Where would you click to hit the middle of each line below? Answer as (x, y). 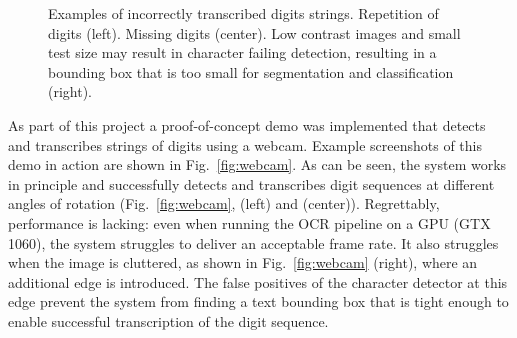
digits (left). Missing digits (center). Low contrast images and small (254, 32)
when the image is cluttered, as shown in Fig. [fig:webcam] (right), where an (243, 262)
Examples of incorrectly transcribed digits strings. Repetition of (243, 13)
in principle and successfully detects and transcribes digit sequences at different (251, 183)
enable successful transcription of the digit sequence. (168, 320)
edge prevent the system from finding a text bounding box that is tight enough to (258, 301)
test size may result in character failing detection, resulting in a (242, 52)
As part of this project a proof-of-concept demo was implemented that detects (247, 124)
